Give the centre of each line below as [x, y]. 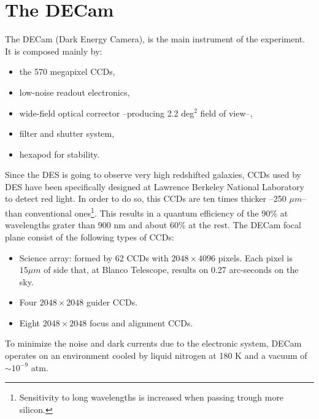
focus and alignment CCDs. [141, 322]
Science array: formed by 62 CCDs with [94, 257]
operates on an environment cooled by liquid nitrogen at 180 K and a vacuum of [156, 356]
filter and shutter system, [67, 133]
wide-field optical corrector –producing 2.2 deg [107, 113]
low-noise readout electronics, [75, 92]
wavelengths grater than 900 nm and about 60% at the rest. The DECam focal [153, 225]
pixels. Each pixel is [256, 257]
